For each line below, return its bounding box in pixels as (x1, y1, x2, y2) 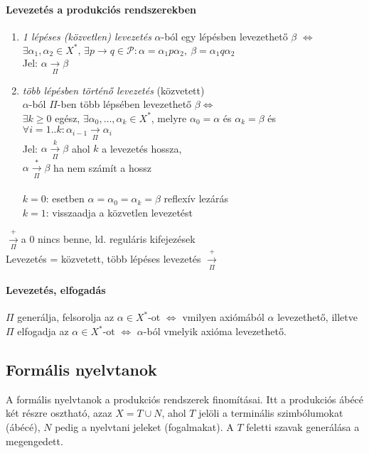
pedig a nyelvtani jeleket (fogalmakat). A (55, 419, 234, 434)
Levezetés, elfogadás (6, 283, 106, 298)
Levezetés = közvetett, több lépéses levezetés (6, 251, 201, 266)
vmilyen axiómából (182, 310, 264, 324)
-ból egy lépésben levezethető (161, 28, 288, 43)
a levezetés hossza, (102, 141, 182, 155)
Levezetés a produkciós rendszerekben (6, 1, 197, 16)
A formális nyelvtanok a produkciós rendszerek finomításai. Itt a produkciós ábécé (6, 391, 364, 406)
